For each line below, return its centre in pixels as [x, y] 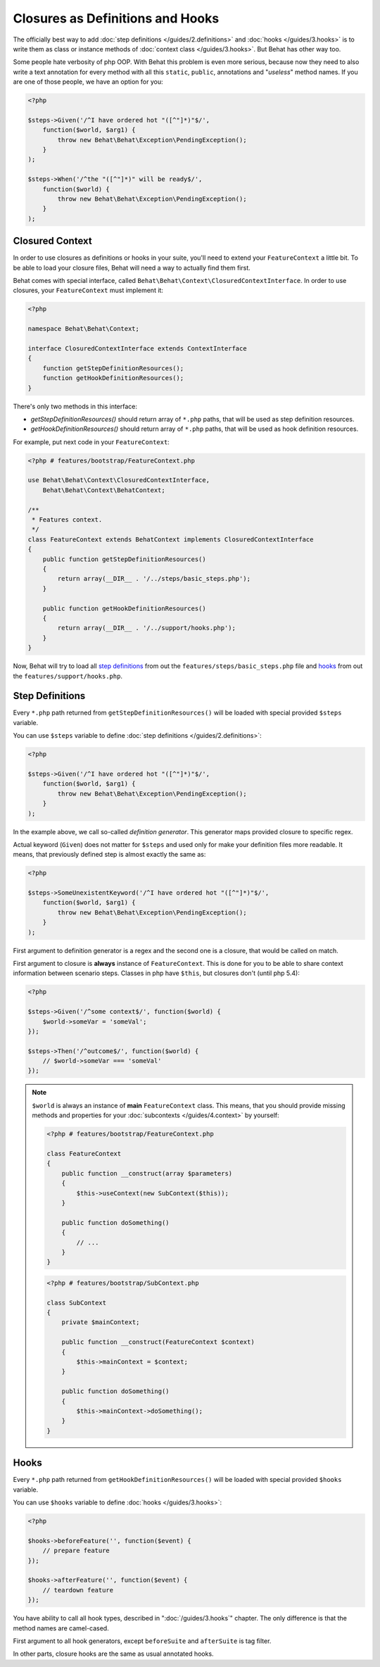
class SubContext [77, 1303]
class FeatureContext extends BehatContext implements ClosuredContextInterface [171, 539]
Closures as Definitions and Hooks [116, 18]
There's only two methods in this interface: [75, 406]
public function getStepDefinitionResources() [125, 559]
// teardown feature [78, 1590]
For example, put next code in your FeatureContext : [91, 442]
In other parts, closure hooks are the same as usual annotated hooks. [113, 1654]
